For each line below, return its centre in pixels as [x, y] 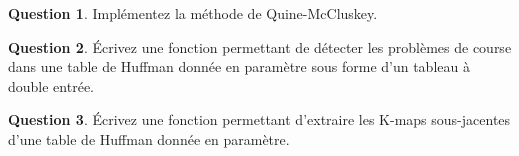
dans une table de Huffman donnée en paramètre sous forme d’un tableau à [239, 66]
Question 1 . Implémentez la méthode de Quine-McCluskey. [193, 13]
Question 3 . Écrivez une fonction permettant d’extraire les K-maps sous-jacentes [259, 119]
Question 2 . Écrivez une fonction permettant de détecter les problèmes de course [260, 46]
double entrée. [51, 85]
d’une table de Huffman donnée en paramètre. [149, 138]
